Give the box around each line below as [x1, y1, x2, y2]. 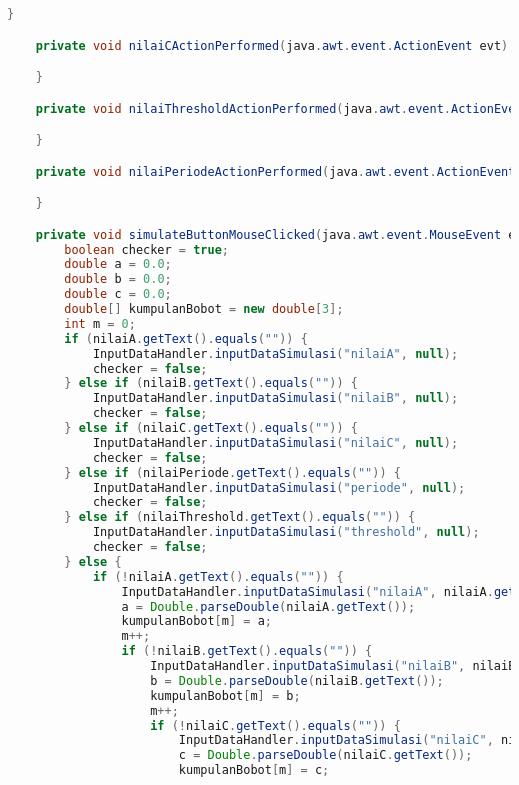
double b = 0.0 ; [64, 272, 172, 287]
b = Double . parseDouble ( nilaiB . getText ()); [150, 673, 444, 688]
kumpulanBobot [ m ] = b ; [150, 688, 301, 703]
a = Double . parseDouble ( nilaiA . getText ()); [121, 599, 416, 614]
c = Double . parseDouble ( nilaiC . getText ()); [178, 748, 473, 763]
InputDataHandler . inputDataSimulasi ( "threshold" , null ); [92, 525, 480, 540]
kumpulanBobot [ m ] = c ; [178, 763, 330, 778]
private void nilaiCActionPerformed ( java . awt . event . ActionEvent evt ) [35, 38, 509, 53]
